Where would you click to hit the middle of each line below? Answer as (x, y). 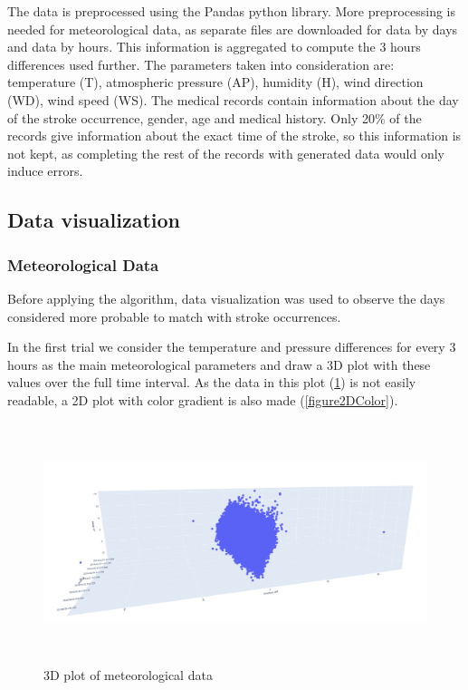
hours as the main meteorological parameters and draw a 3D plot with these (219, 364)
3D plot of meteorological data (128, 674)
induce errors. (45, 171)
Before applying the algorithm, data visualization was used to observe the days (226, 298)
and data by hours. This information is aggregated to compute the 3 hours (214, 47)
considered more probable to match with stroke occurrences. (174, 316)
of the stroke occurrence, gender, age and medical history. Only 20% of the (215, 117)
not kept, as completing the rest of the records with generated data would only (226, 153)
